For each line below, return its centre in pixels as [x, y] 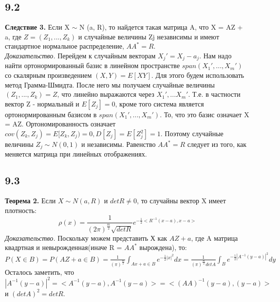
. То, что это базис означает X [205, 114]
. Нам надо [215, 55]
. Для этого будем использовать [198, 75]
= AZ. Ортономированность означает [60, 124]
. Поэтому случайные [192, 133]
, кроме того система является [159, 103]
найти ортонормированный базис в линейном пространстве [93, 65]
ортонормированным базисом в [51, 114]
